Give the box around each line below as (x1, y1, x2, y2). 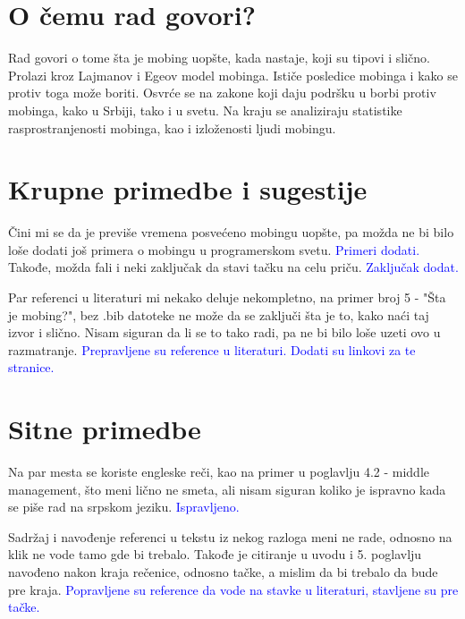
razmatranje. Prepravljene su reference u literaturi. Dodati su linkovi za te (8, 340, 416, 359)
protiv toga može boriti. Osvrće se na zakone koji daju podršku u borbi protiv (8, 83, 436, 102)
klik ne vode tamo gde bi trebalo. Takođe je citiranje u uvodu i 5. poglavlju (8, 545, 422, 564)
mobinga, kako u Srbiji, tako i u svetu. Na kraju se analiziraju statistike (8, 100, 402, 119)
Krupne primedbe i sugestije (8, 171, 368, 208)
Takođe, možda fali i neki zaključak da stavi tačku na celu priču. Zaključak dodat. (8, 258, 459, 276)
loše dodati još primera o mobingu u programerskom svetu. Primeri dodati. (8, 240, 420, 259)
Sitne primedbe (8, 411, 201, 447)
